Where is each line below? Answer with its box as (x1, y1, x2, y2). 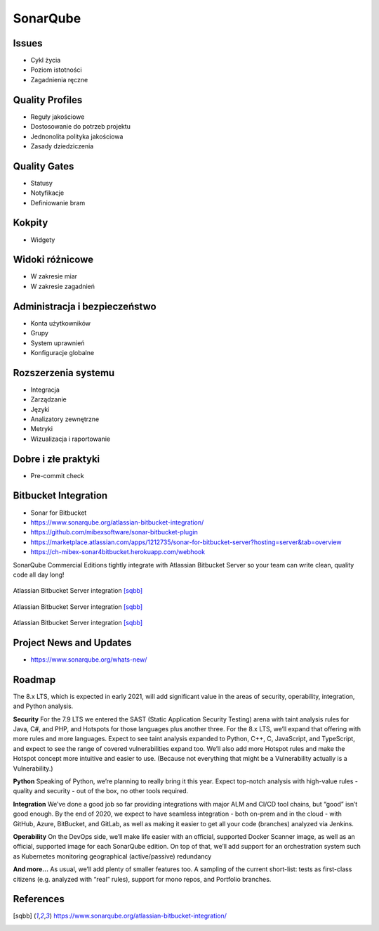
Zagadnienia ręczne (30, 75, 88, 84)
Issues (13, 37, 43, 49)
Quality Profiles (13, 94, 83, 105)
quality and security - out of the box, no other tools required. (13, 787, 189, 795)
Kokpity (13, 217, 48, 229)
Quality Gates (13, 160, 74, 172)
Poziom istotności (30, 65, 82, 74)
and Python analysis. (13, 702, 74, 710)
